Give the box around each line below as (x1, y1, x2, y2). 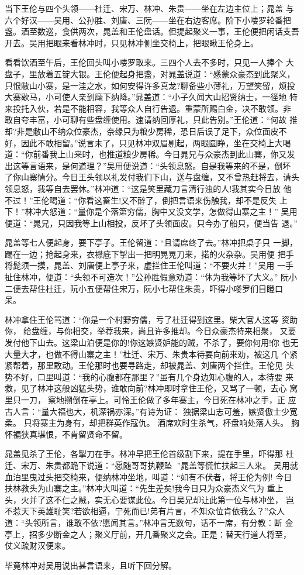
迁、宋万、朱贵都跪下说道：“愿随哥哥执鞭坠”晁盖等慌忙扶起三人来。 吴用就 (5, 459, 298, 471)
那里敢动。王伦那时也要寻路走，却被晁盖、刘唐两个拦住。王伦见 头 (37, 359, 294, 371)
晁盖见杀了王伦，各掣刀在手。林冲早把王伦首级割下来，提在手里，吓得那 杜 (5, 447, 294, 460)
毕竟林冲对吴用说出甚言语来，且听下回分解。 (5, 559, 177, 571)
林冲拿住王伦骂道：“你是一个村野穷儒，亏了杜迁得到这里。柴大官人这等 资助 (5, 313, 298, 325)
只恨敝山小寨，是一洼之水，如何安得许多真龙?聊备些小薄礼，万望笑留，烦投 (5, 79, 295, 91)
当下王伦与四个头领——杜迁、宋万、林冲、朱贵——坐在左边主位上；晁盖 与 (5, 2, 294, 14)
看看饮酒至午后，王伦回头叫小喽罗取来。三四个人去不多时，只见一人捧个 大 (5, 56, 294, 68)
